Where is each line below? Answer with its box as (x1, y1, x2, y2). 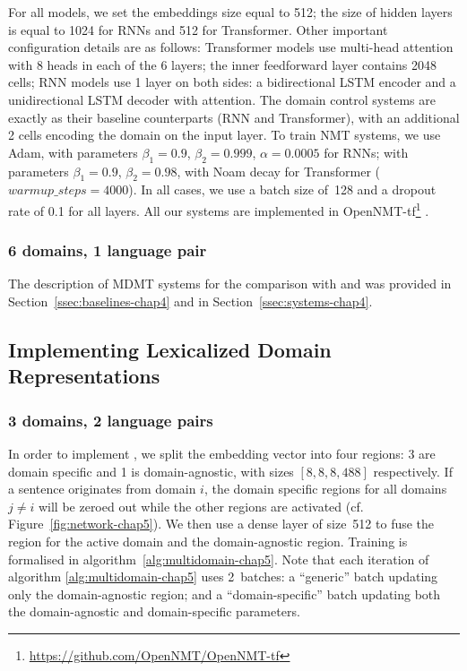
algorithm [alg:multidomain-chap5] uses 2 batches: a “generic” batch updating (8, 567, 438, 586)
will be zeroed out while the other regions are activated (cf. (38, 496, 364, 515)
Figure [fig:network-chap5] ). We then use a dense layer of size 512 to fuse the (8, 514, 435, 533)
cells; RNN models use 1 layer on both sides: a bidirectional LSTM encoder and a (8, 73, 456, 91)
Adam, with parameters (8, 142, 138, 161)
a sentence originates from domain (8, 479, 196, 498)
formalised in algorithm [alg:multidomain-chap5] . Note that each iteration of (8, 549, 429, 568)
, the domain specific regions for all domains (203, 479, 447, 498)
